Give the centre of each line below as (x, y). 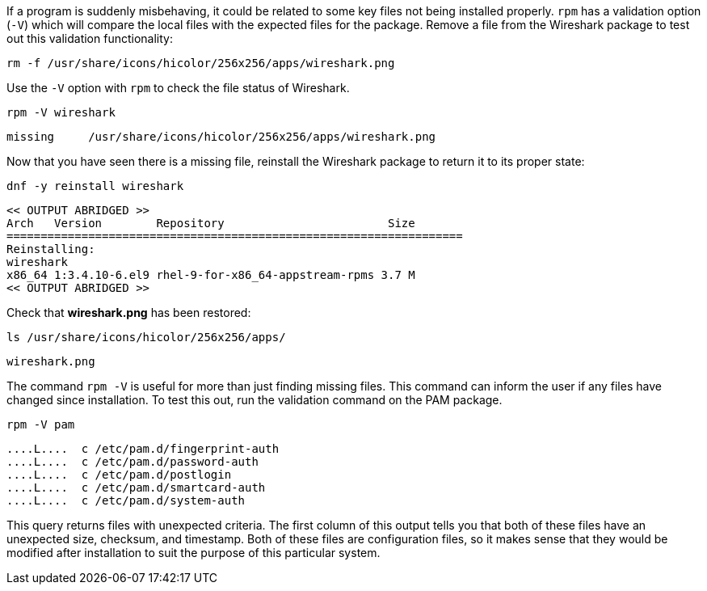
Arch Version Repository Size (211, 223)
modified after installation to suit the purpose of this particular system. (194, 553)
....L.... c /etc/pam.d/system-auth (126, 500)
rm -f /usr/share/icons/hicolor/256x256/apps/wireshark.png (201, 63)
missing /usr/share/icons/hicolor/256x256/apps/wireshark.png (221, 137)
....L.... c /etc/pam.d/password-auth (133, 462)
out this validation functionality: (90, 38)
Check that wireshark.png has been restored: (129, 312)
